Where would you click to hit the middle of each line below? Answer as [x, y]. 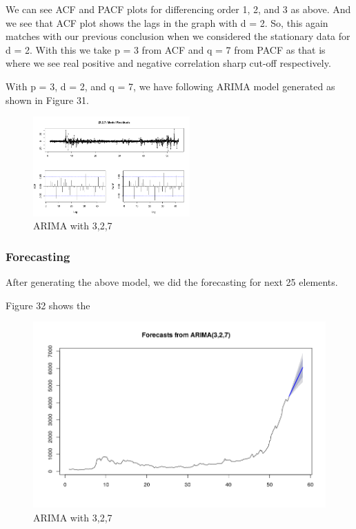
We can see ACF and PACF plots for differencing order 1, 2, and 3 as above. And [178, 9]
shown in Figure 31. [47, 100]
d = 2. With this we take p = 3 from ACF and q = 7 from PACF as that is [166, 49]
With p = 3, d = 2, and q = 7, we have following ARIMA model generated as [170, 86]
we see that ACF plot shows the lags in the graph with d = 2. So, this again [167, 22]
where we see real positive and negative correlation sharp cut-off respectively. [168, 63]
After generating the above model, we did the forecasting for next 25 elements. [172, 281]
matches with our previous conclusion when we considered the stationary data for [178, 36]
